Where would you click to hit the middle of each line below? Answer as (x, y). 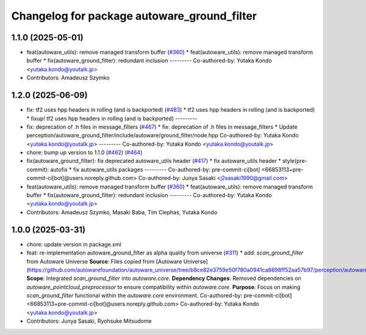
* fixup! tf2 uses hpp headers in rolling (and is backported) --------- (112, 118)
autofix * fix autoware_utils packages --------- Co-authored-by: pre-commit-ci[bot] (155, 169)
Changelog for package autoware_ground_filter (134, 16)
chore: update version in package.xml (74, 244)
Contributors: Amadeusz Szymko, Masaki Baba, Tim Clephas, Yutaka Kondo (122, 212)
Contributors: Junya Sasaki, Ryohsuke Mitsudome (89, 321)
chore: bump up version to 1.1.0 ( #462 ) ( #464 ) (84, 153)
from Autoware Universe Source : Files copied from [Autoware (104, 261)
